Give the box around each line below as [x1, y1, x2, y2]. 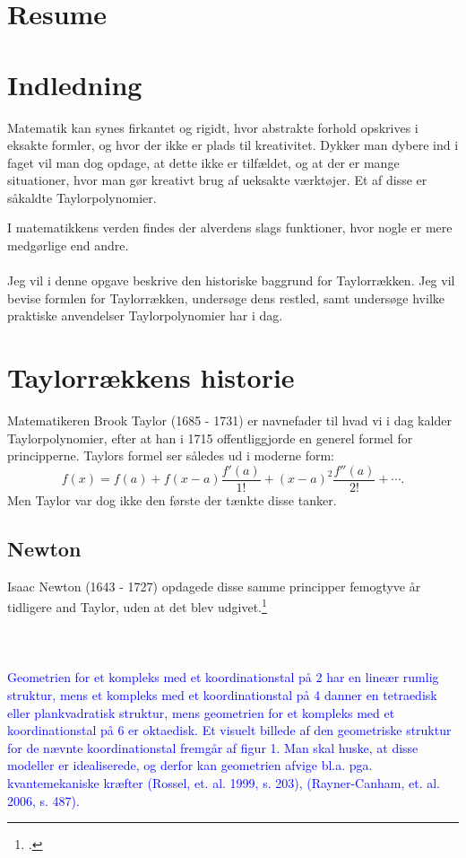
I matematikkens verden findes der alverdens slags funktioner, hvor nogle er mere [7, 218, 453, 237]
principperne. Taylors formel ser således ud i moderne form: [7, 446, 334, 465]
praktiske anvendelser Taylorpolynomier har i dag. [7, 306, 283, 325]
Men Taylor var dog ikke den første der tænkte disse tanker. [7, 491, 337, 509]
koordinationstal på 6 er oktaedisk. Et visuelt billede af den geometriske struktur [7, 721, 452, 740]
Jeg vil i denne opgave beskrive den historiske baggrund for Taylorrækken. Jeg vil [7, 271, 455, 290]
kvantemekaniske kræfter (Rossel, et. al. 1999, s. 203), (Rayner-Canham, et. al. [7, 773, 440, 792]
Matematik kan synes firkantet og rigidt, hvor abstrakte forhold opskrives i [7, 118, 419, 136]
